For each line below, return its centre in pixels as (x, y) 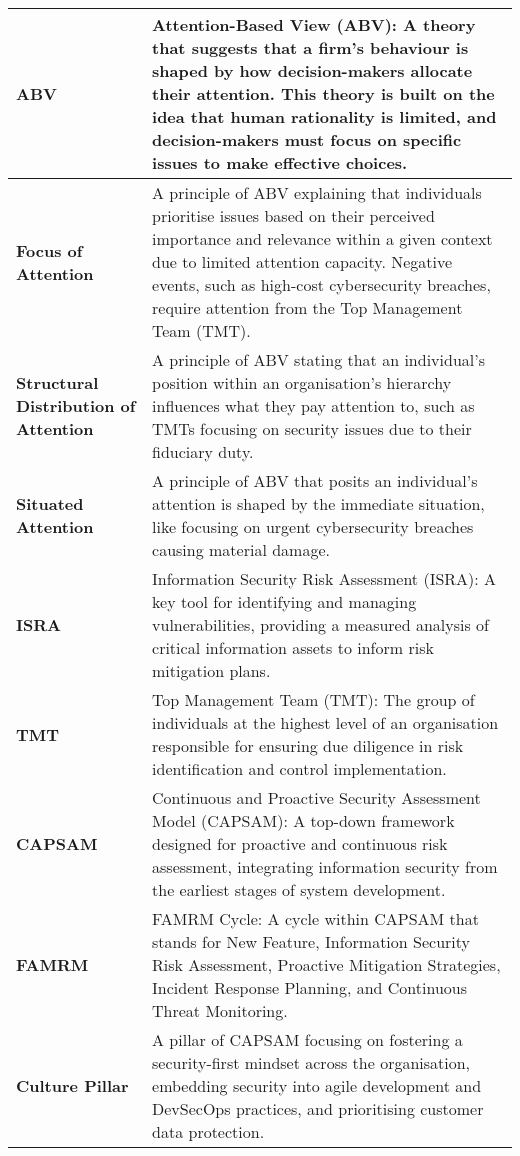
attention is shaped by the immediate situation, (318, 503)
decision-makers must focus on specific (307, 139)
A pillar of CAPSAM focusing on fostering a (307, 1039)
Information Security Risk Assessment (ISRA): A (324, 578)
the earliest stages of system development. (299, 889)
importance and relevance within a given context (322, 238)
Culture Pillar (72, 1085)
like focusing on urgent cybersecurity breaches (313, 526)
